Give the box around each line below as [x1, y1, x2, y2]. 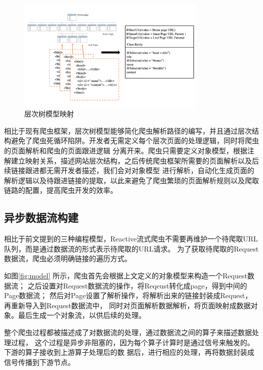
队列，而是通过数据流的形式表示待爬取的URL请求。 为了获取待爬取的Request [4, 243, 259, 254]
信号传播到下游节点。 [4, 356, 75, 367]
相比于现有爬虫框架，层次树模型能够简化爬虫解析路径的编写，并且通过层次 [4, 125, 252, 136]
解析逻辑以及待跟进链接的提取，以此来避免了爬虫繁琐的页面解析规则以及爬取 [4, 175, 259, 185]
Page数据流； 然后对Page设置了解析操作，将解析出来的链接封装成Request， [4, 290, 252, 301]
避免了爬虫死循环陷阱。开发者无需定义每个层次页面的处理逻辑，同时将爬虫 [11, 135, 259, 146]
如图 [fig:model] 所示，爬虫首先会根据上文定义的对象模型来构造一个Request [4, 270, 247, 281]
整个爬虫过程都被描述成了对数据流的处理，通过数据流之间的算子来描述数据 [4, 327, 252, 337]
